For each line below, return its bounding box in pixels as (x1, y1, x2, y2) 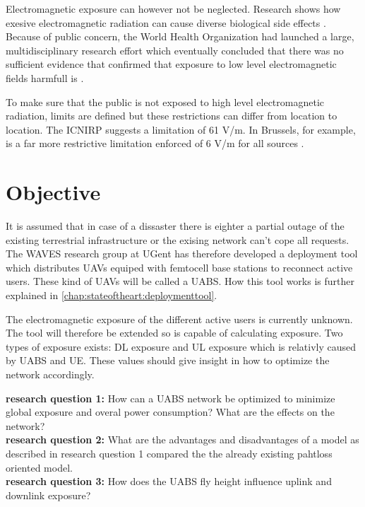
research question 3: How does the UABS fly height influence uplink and (6, 474, 332, 489)
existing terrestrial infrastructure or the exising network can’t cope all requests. (6, 232, 349, 247)
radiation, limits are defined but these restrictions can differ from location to (6, 108, 337, 123)
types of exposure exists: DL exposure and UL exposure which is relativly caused (6, 339, 357, 354)
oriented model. (6, 460, 73, 474)
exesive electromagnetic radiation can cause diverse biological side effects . (6, 15, 326, 30)
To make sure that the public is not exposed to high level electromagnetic (6, 94, 324, 109)
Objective (6, 177, 101, 206)
